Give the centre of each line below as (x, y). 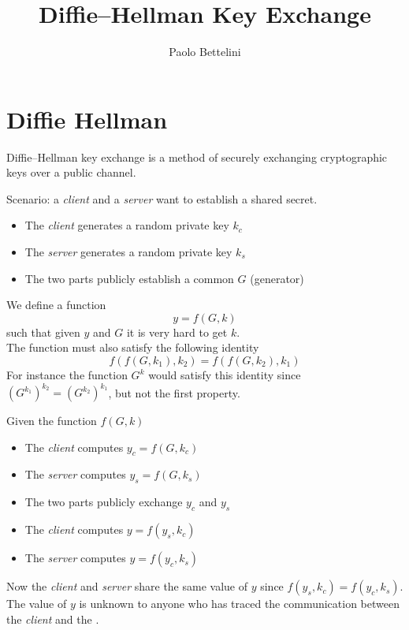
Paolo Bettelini (205, 52)
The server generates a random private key (128, 252)
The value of (37, 604)
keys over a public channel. (71, 172)
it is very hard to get (177, 332)
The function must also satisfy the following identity (133, 347)
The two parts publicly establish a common (129, 278)
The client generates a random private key (127, 225)
